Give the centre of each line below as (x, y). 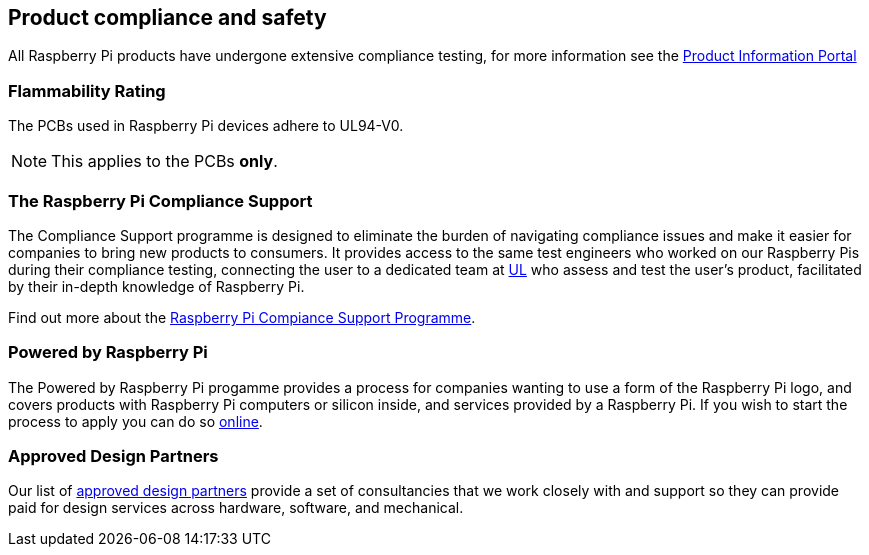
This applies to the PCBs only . (164, 161)
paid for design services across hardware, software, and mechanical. (236, 508)
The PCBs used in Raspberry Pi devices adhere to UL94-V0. (206, 126)
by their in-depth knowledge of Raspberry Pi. (156, 286)
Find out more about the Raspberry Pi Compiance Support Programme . (242, 317)
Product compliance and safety (167, 17)
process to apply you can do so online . (135, 421)
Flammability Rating (87, 90)
